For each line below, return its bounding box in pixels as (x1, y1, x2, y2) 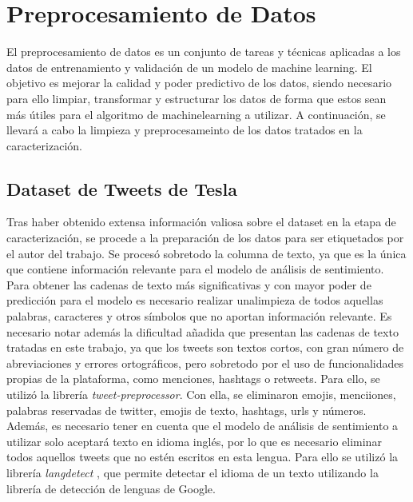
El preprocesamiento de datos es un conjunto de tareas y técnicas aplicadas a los (6, 43, 401, 60)
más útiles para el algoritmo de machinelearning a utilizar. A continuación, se (6, 106, 386, 122)
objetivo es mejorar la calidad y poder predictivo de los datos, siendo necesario (6, 74, 392, 91)
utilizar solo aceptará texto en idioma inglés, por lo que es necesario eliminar (6, 432, 382, 449)
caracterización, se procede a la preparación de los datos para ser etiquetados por (6, 229, 404, 246)
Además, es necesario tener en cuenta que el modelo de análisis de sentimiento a (6, 417, 399, 434)
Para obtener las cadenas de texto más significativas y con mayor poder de (6, 276, 371, 293)
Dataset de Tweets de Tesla (6, 176, 237, 201)
